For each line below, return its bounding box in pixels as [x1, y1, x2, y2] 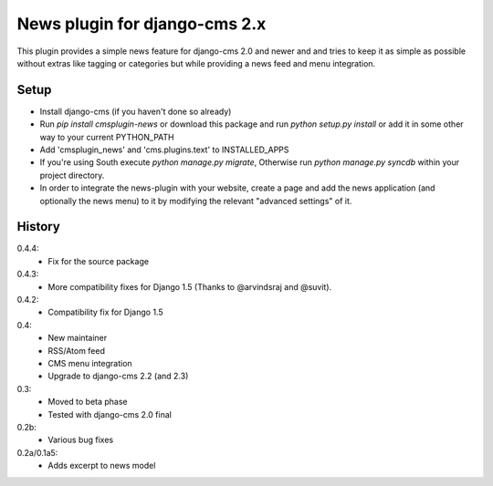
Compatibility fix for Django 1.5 [47, 306, 163, 318]
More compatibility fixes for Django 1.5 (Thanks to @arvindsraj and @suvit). [47, 281, 332, 292]
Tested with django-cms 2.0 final [47, 408, 173, 419]
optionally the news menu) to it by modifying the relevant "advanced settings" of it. [39, 195, 352, 206]
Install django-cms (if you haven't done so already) [39, 106, 232, 117]
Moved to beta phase [47, 397, 128, 408]
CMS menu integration [47, 358, 132, 368]
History [16, 219, 61, 234]
